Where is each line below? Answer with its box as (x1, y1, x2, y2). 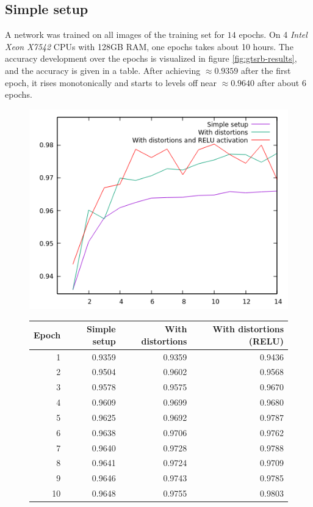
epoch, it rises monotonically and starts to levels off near (5, 76, 217, 89)
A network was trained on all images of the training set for (5, 28, 225, 41)
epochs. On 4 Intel (239, 28, 308, 41)
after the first (241, 64, 291, 76)
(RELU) (248, 334, 284, 347)
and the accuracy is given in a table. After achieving (5, 64, 201, 76)
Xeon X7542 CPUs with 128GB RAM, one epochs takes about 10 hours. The (5, 40, 293, 53)
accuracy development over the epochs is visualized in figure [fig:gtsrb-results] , (5, 52, 297, 65)
